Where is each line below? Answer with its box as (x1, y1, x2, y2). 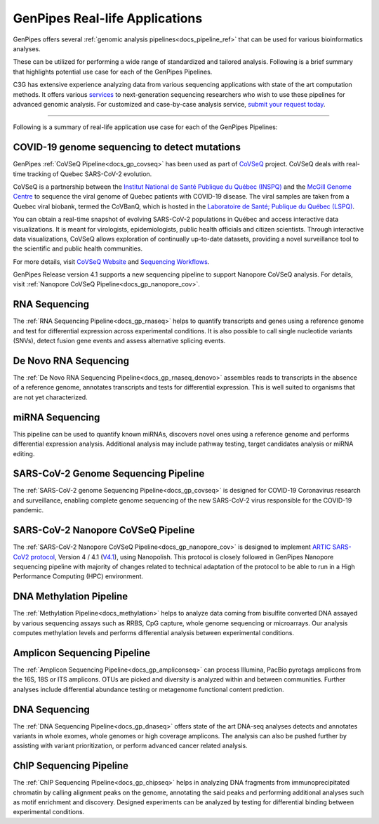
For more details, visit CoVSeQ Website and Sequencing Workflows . (13, 257, 210, 266)
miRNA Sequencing (13, 411, 100, 423)
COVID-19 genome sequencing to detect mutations (13, 141, 241, 154)
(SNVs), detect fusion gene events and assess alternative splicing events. (13, 337, 226, 345)
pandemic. (13, 506, 44, 514)
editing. (13, 449, 35, 458)
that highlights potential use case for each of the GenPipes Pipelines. (13, 67, 213, 76)
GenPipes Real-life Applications (13, 11, 203, 26)
